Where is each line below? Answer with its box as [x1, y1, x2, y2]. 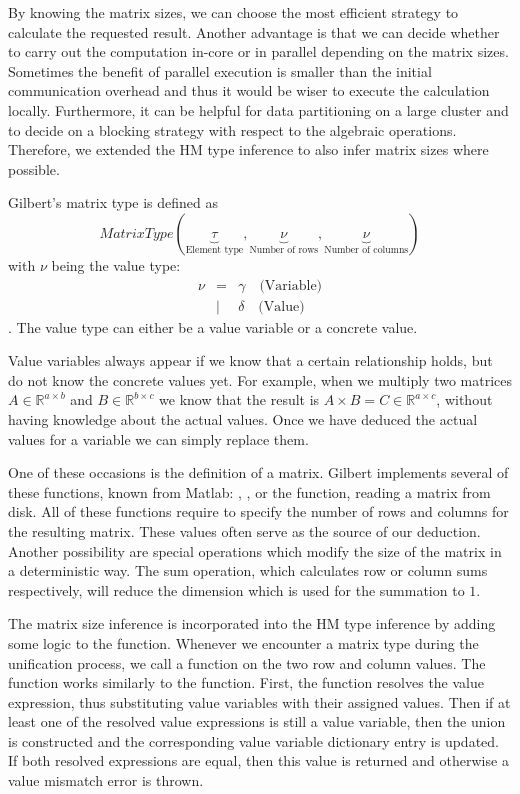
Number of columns [324, 244, 409, 255]
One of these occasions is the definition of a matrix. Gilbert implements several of [8, 462, 509, 483]
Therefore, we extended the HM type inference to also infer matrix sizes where [8, 139, 489, 160]
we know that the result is [159, 389, 320, 410]
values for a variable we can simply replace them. [8, 428, 309, 449]
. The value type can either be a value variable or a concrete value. [8, 316, 418, 337]
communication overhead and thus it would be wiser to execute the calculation [8, 80, 490, 101]
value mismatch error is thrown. [8, 770, 204, 791]
